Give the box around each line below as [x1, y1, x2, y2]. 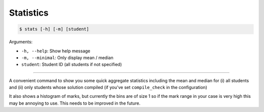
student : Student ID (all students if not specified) [21, 62, 122, 67]
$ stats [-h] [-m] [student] [19, 26, 89, 32]
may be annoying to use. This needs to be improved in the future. [9, 100, 141, 106]
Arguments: [9, 39, 33, 45]
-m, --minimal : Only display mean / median [21, 54, 113, 61]
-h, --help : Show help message [21, 48, 90, 54]
